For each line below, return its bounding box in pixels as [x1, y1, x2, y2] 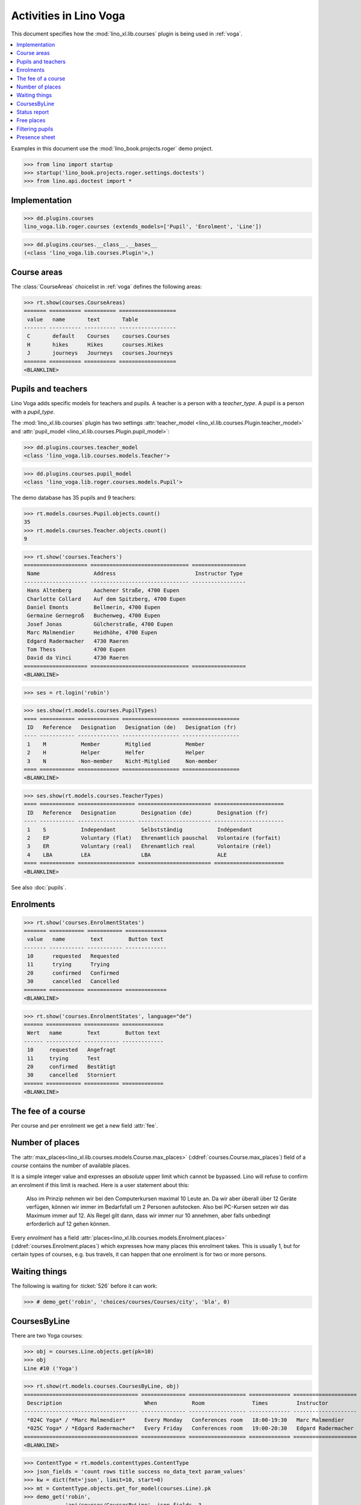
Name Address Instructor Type [27, 570, 243, 577]
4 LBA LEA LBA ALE [27, 851, 227, 858]
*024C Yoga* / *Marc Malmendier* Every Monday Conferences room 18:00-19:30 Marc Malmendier [27, 1417, 344, 1423]
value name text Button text [27, 936, 164, 943]
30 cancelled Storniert [27, 1072, 117, 1079]
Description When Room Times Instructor [27, 1400, 329, 1406]
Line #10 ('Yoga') [23, 1365, 78, 1372]
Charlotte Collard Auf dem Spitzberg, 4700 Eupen [27, 595, 186, 602]
